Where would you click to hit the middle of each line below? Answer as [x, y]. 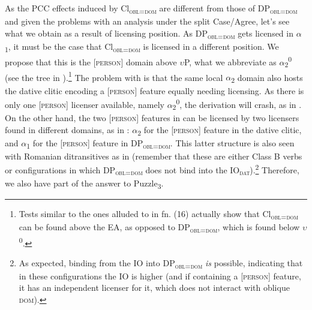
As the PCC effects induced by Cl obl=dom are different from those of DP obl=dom [151, 9]
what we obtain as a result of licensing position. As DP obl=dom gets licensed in [149, 34]
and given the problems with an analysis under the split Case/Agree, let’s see [147, 21]
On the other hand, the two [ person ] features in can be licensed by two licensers [152, 117]
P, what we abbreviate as [230, 61]
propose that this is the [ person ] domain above [91, 61]
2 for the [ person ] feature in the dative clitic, [220, 130]
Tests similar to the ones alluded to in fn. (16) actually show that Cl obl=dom [159, 215]
